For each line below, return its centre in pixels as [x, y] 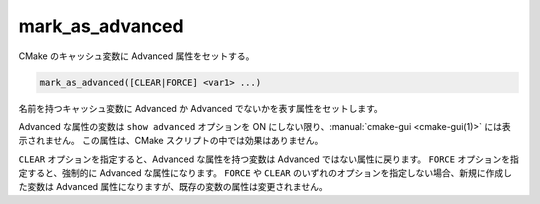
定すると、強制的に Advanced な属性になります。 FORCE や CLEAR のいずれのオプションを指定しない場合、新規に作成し [265, 173]
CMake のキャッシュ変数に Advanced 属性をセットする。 [136, 56]
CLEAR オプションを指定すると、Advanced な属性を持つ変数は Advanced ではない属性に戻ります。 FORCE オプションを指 [268, 159]
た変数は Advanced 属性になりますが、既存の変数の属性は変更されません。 [173, 187]
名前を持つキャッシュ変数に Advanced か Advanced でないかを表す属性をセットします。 [201, 108]
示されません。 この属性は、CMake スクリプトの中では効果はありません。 [171, 141]
